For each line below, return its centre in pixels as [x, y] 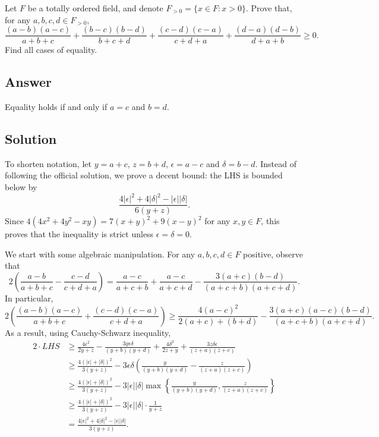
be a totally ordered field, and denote [95, 8]
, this [270, 221]
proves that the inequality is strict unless [79, 234]
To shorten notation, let [48, 163]
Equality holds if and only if [56, 107]
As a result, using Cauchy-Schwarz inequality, [88, 332]
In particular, [29, 298]
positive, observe [273, 254]
